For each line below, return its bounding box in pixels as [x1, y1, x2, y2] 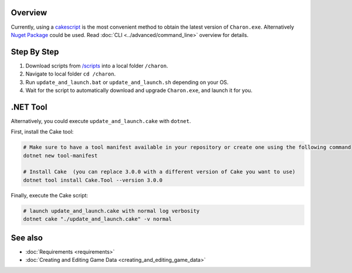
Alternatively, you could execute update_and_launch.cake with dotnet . [11, 117, 191, 124]
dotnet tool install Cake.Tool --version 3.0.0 [23, 176, 163, 183]
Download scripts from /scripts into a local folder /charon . [25, 62, 168, 69]
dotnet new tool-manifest [23, 152, 98, 159]
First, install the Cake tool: [11, 128, 74, 135]
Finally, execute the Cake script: [11, 192, 88, 199]
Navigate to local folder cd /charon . [25, 70, 116, 77]
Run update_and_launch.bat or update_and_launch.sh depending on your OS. [25, 79, 229, 86]
